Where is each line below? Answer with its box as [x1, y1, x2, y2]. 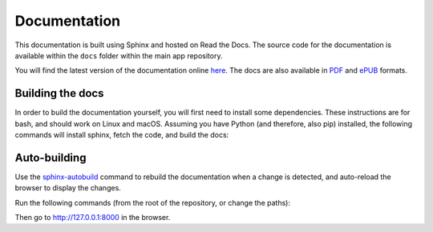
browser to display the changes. [14, 183, 122, 193]
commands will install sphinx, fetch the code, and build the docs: [14, 130, 229, 140]
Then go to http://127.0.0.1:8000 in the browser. [14, 213, 171, 222]
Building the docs [14, 86, 104, 100]
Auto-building [14, 150, 87, 164]
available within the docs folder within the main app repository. [14, 50, 223, 60]
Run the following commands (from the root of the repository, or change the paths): [14, 198, 290, 207]
